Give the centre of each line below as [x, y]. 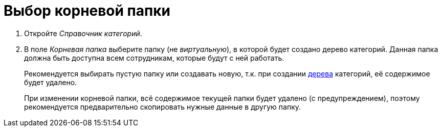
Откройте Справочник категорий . [83, 33]
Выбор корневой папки [87, 11]
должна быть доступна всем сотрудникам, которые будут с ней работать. [154, 58]
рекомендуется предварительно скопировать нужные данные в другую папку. [163, 107]
